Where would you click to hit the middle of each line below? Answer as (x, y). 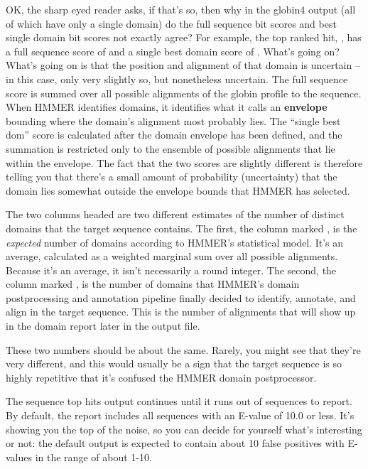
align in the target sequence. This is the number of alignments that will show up (181, 312)
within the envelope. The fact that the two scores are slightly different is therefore (184, 162)
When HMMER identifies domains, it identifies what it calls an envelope (167, 107)
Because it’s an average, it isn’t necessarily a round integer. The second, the (171, 270)
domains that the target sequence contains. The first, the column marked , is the (182, 228)
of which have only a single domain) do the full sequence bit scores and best (171, 23)
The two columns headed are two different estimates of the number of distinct (175, 214)
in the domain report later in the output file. (103, 326)
